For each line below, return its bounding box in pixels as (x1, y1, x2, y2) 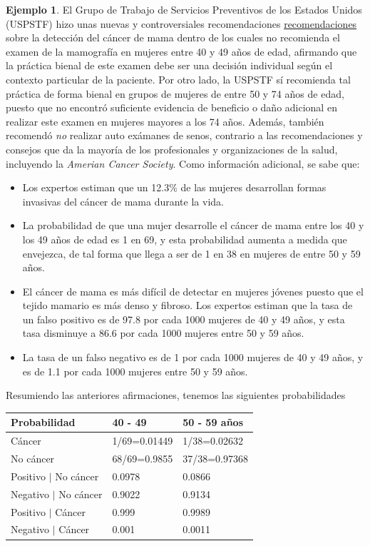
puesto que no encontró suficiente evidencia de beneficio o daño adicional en (6, 100, 337, 115)
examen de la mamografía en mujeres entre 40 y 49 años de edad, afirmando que (6, 44, 357, 59)
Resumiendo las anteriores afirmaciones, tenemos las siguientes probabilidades (6, 388, 346, 403)
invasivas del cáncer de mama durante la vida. (22, 193, 224, 208)
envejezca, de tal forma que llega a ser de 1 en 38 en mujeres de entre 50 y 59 (22, 246, 361, 261)
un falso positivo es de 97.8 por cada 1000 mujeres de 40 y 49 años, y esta (22, 311, 345, 326)
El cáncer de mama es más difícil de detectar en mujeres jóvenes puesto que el (22, 283, 364, 298)
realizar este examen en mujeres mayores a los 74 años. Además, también (6, 113, 324, 128)
